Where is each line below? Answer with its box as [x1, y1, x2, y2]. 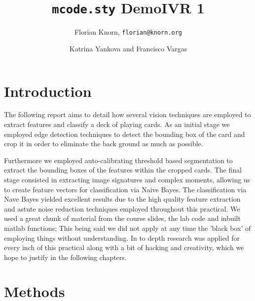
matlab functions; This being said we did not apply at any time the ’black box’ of [4, 222, 251, 233]
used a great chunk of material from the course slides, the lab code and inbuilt [4, 213, 241, 223]
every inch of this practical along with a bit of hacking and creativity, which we [4, 242, 244, 253]
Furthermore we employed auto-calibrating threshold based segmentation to [4, 155, 233, 165]
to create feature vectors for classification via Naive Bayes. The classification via [4, 184, 247, 194]
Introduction [4, 81, 92, 101]
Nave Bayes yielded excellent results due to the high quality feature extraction [4, 194, 241, 204]
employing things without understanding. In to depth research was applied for [4, 232, 240, 243]
